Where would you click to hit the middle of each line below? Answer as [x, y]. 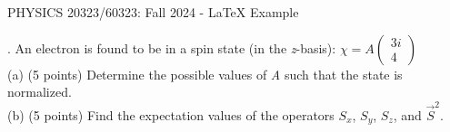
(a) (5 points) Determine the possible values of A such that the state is [205, 74]
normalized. [40, 92]
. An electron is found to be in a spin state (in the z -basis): [172, 47]
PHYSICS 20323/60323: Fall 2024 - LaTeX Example [153, 12]
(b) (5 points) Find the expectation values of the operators [171, 114]
